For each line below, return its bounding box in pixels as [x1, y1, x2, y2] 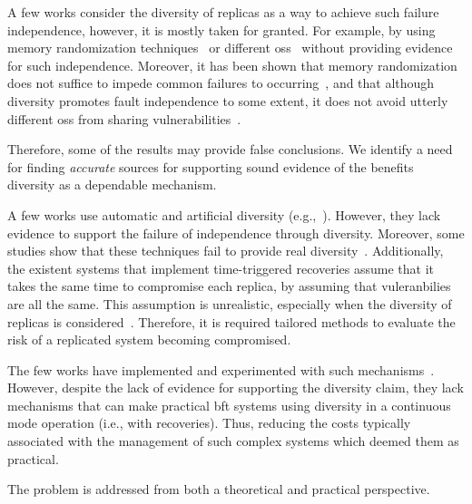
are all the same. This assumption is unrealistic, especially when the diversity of [7, 294, 452, 313]
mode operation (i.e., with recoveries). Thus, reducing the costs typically [7, 413, 411, 432]
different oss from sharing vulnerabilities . [7, 109, 241, 128]
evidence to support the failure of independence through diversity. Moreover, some [7, 223, 465, 242]
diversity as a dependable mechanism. [7, 175, 217, 194]
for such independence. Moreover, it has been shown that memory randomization [7, 55, 457, 74]
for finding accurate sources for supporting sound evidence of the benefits [7, 157, 414, 176]
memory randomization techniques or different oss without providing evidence [7, 38, 453, 57]
